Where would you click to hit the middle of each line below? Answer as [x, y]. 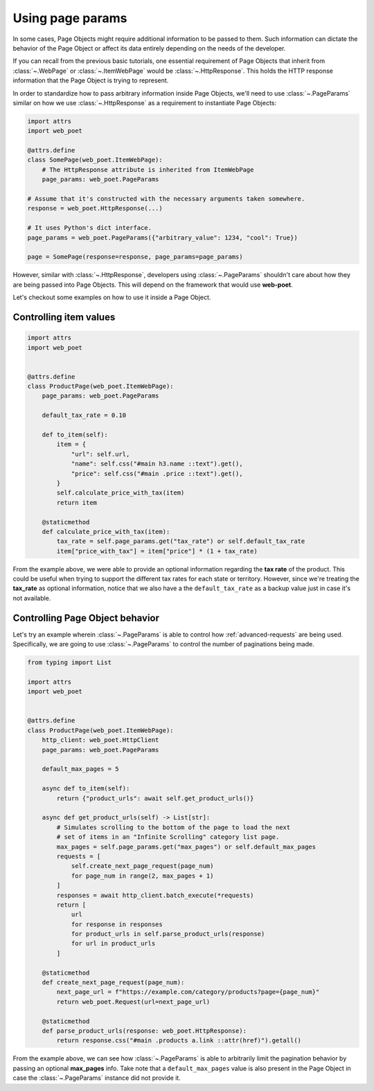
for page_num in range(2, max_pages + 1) [142, 876]
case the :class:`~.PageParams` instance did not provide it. [97, 1078]
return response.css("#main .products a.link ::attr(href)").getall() [179, 1040]
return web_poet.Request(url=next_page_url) [133, 1002]
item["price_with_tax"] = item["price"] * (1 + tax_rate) [157, 551]
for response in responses [117, 924]
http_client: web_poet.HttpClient [100, 740]
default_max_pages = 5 [80, 769]
